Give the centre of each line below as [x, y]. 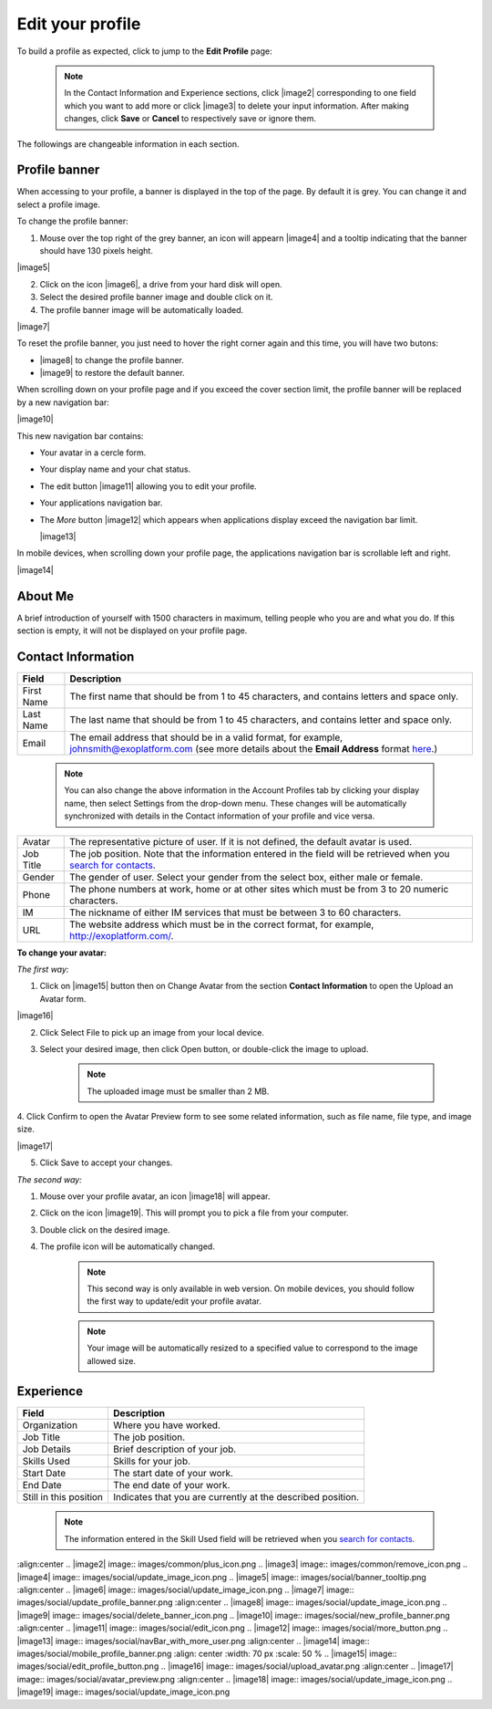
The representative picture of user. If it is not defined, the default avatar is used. [241, 841]
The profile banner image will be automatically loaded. [142, 309]
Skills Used [46, 1462]
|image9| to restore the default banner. [113, 373]
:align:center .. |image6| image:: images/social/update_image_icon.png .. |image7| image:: [185, 1589]
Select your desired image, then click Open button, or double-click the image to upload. [204, 1048]
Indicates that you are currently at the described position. [236, 1497]
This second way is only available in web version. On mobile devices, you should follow [251, 1288]
